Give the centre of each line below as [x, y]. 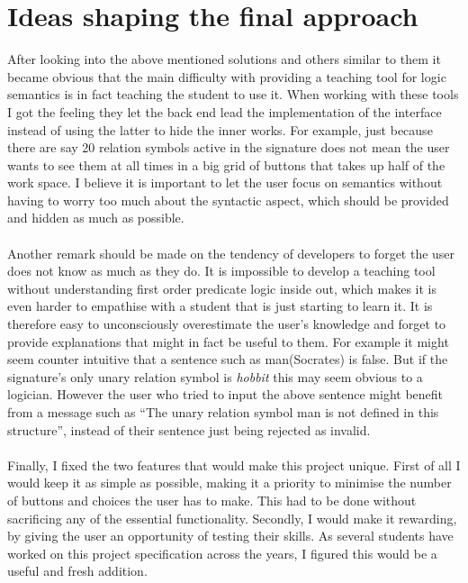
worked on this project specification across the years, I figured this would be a [222, 553]
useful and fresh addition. [77, 571]
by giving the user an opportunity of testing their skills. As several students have [230, 536]
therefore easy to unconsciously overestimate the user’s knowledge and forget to [227, 324]
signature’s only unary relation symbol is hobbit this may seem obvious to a [215, 376]
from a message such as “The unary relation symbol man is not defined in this [223, 412]
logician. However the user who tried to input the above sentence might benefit [225, 394]
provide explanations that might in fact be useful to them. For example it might [228, 341]
